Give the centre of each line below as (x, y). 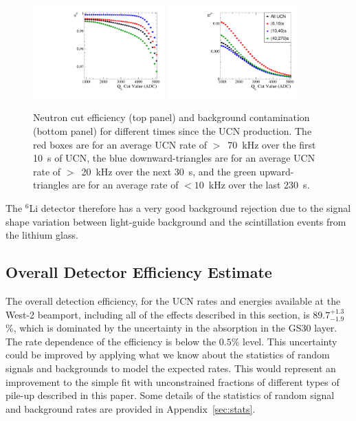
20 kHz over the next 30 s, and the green (169, 171)
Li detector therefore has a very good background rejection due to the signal (190, 208)
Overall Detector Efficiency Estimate (139, 272)
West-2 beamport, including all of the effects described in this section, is (158, 314)
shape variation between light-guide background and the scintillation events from (176, 221)
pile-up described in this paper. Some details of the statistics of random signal (170, 395)
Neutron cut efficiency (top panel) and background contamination (171, 117)
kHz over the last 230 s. (259, 185)
